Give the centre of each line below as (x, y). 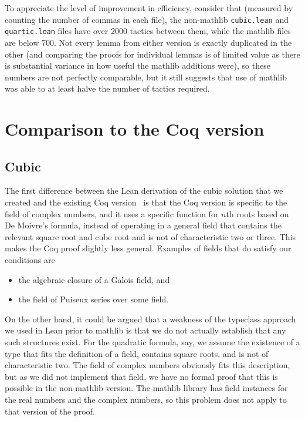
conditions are (30, 260)
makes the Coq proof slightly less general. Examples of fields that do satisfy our (148, 248)
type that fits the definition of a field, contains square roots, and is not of (137, 353)
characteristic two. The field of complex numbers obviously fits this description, (148, 365)
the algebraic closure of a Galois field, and (94, 279)
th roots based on (257, 213)
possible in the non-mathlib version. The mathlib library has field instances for (146, 388)
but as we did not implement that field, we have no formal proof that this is (141, 376)
